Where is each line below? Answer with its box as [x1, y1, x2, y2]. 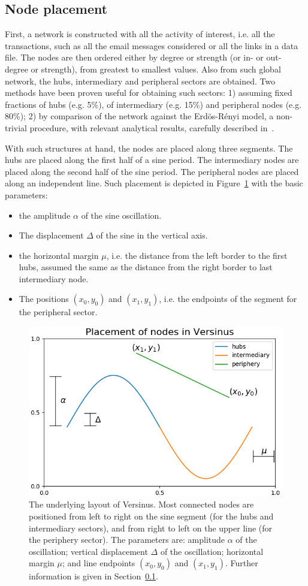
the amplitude [19, 209, 71, 221]
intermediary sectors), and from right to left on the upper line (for [29, 521, 273, 534]
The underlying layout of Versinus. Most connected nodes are [29, 498, 254, 511]
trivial [5, 121, 28, 134]
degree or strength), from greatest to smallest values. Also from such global [5, 62, 281, 75]
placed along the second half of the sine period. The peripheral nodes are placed [5, 165, 299, 177]
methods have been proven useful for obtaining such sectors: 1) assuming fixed [5, 86, 292, 99]
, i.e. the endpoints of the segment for [159, 292, 297, 305]
